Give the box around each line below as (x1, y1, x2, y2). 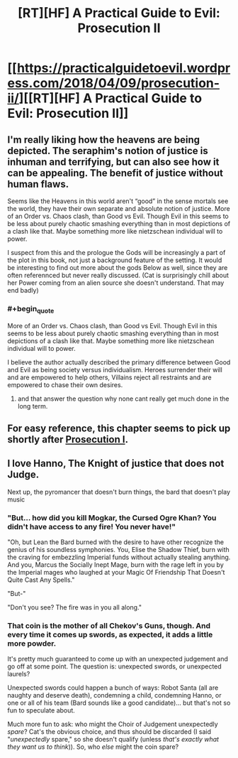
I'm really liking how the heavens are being (7, 134, 200, 146)
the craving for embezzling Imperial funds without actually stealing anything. (7, 553, 231, 562)
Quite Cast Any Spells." (7, 575, 75, 584)
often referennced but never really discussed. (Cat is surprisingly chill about (7, 271, 229, 279)
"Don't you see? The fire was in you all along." (7, 603, 142, 612)
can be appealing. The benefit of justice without (7, 167, 223, 179)
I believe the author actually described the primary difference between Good (7, 357, 231, 367)
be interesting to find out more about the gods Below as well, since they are (7, 264, 228, 271)
